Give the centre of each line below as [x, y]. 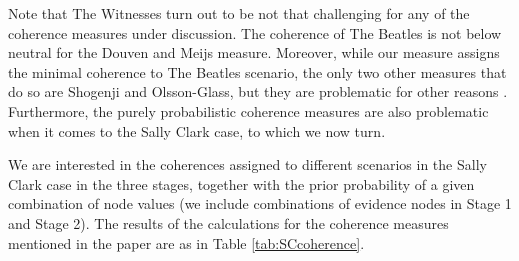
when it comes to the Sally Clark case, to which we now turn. [197, 130]
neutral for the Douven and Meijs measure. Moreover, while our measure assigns [254, 52]
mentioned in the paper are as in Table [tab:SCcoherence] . [186, 242]
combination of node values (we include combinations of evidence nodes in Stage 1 [260, 203]
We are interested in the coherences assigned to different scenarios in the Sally [247, 164]
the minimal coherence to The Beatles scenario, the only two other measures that [257, 71]
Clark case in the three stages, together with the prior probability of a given [241, 183]
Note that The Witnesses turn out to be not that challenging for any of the [239, 13]
